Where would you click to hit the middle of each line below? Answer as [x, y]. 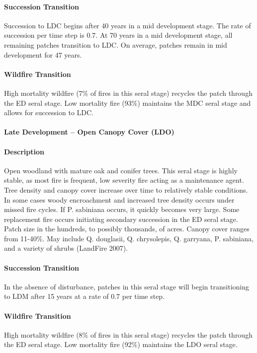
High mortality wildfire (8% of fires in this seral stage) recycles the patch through [128, 334]
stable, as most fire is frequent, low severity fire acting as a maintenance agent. [124, 180]
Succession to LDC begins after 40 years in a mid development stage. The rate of [128, 25]
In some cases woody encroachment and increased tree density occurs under [119, 199]
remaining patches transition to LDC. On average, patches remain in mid [116, 44]
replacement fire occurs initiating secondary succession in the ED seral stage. [121, 219]
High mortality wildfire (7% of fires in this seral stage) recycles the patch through [128, 93]
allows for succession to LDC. [49, 112]
